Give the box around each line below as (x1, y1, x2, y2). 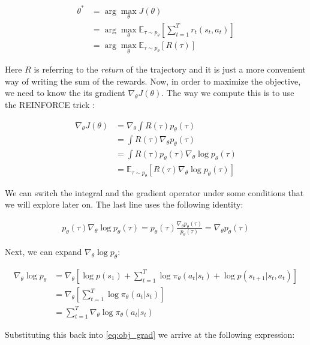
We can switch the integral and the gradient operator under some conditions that (5, 186, 304, 199)
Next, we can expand (5, 245, 82, 258)
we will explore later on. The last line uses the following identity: (5, 198, 243, 211)
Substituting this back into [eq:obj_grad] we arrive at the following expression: (5, 328, 295, 341)
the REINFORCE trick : (5, 98, 95, 111)
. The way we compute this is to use (161, 86, 294, 99)
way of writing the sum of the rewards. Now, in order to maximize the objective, (5, 74, 301, 87)
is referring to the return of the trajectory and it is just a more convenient (34, 63, 306, 76)
